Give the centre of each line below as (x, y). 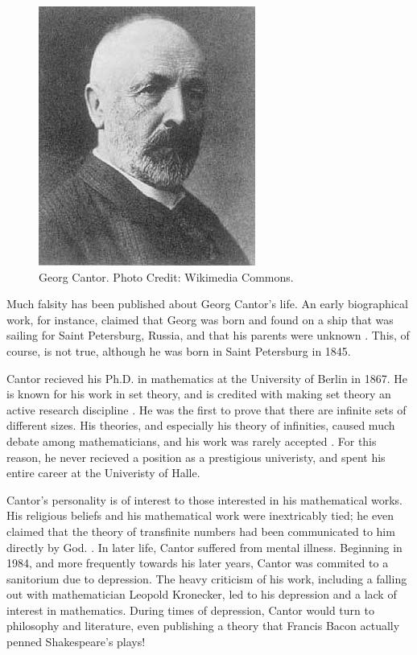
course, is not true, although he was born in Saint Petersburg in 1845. (179, 350)
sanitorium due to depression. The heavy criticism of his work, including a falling (207, 578)
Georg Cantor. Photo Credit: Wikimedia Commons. (166, 276)
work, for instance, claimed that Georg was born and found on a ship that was (200, 319)
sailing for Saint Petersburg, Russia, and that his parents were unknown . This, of (208, 335)
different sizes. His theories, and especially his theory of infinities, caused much (201, 425)
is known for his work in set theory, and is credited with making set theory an (199, 394)
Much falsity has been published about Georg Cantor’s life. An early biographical (207, 304)
